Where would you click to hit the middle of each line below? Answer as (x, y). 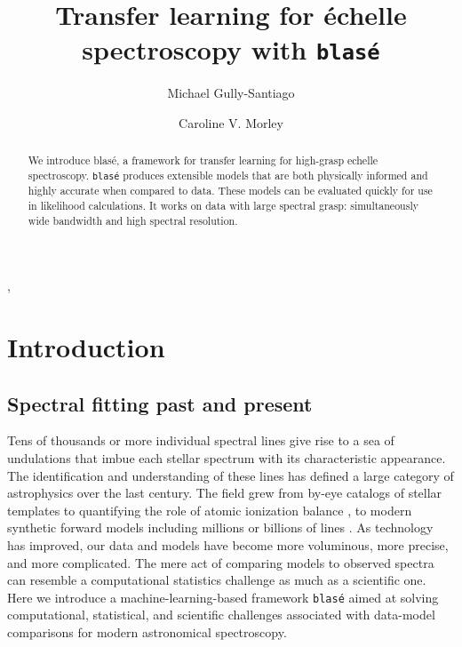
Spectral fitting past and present (160, 403)
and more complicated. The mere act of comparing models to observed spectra (221, 562)
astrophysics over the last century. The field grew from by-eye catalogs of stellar (225, 493)
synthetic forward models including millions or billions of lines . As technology (220, 527)
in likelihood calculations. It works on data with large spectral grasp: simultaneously (223, 205)
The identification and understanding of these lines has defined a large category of (231, 475)
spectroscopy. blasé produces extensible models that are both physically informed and (228, 176)
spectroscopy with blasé (231, 49)
